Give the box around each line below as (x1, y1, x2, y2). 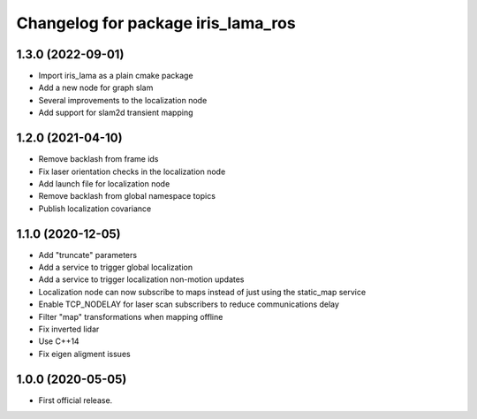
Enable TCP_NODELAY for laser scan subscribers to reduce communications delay (38, 299, 340, 309)
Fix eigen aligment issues (38, 348, 132, 359)
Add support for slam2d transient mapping (38, 107, 193, 118)
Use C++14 (38, 336, 79, 347)
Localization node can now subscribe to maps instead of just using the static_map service (38, 286, 367, 297)
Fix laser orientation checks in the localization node (38, 166, 226, 177)
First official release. (38, 394, 113, 406)
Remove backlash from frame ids (38, 154, 159, 164)
